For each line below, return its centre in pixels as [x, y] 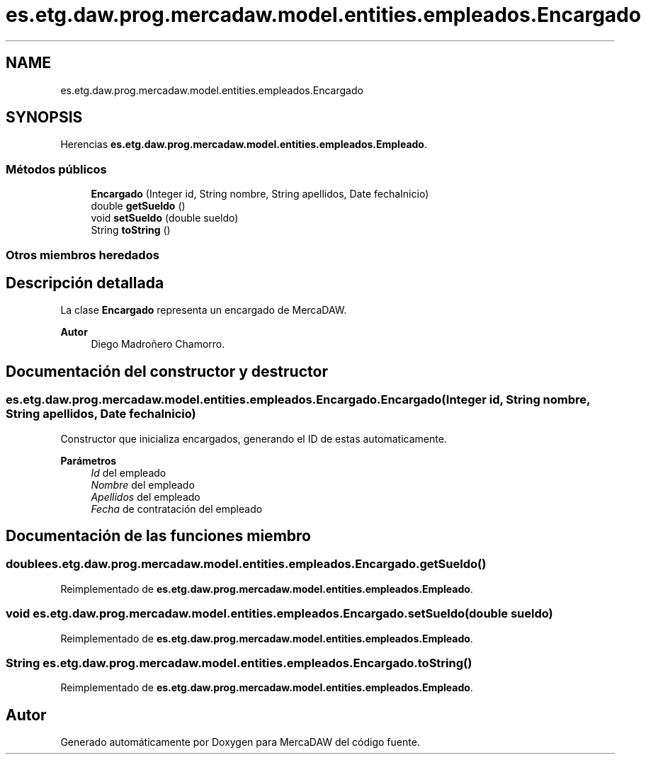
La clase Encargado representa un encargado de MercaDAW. [204, 310]
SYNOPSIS [44, 118]
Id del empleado [129, 472]
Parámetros [89, 460]
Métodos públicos [56, 169]
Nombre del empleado [143, 484]
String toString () [131, 230]
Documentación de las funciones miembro [158, 536]
